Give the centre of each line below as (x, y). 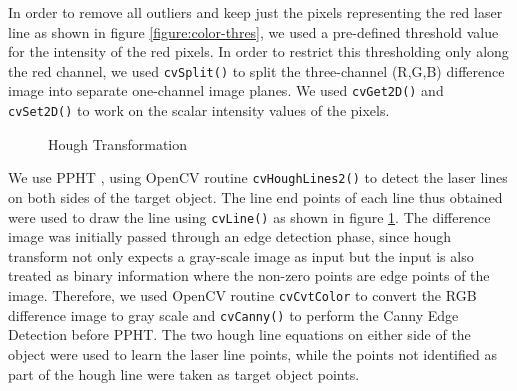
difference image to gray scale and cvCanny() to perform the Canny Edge (233, 314)
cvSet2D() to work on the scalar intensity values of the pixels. (199, 110)
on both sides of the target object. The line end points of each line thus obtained (255, 197)
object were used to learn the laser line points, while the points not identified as (252, 353)
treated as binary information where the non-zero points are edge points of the (249, 275)
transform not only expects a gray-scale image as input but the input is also (241, 255)
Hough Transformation (118, 143)
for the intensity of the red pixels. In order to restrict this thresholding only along (258, 51)
